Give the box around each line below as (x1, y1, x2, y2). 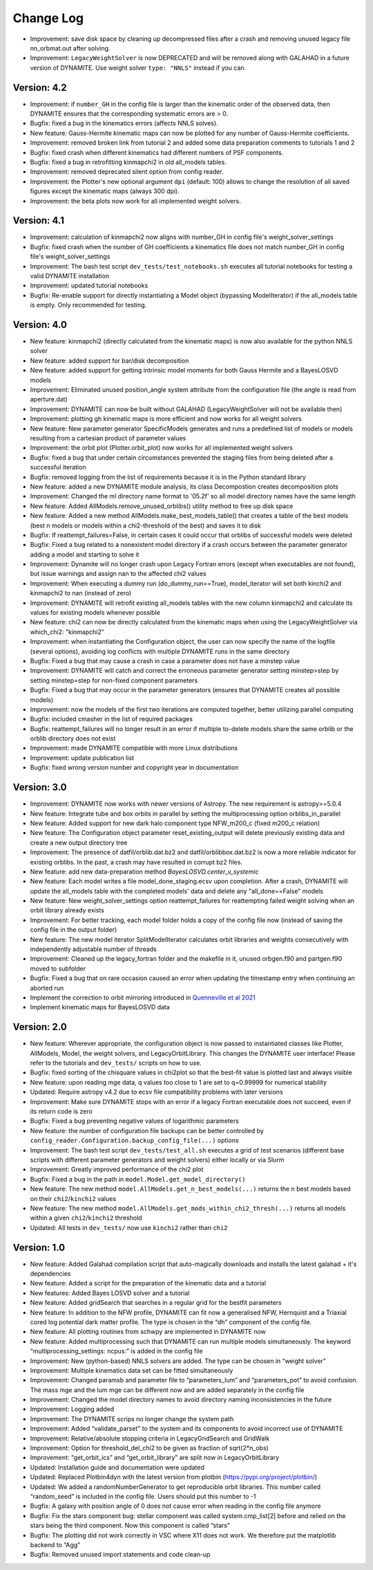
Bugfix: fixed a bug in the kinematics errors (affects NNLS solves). (30, 119, 218, 127)
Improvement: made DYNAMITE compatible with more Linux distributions (30, 744, 238, 752)
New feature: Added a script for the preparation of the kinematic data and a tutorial (30, 1279, 266, 1288)
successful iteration (30, 463, 86, 471)
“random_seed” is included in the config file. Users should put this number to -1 (30, 1492, 256, 1500)
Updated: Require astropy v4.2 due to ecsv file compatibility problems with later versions (30, 1088, 283, 1097)
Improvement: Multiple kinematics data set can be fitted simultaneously (30, 1366, 233, 1374)
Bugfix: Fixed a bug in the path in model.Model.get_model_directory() (30, 1175, 246, 1183)
